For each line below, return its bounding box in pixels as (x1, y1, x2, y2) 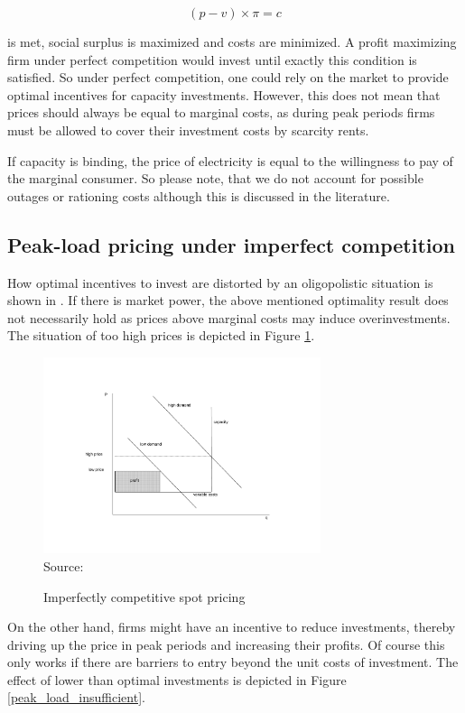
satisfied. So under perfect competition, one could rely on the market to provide (7, 68, 449, 87)
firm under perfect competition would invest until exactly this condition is (7, 50, 417, 69)
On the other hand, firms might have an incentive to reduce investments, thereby (7, 617, 456, 636)
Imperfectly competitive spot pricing (43, 587, 246, 606)
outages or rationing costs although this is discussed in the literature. (7, 186, 390, 205)
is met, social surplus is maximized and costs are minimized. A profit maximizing (7, 32, 457, 51)
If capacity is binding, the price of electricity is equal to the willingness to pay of (7, 151, 453, 170)
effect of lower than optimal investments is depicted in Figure (7, 670, 347, 689)
